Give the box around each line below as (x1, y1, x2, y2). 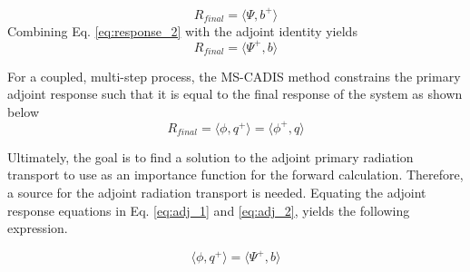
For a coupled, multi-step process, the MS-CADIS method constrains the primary (7, 66, 461, 85)
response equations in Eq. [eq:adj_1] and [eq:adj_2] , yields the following (7, 200, 410, 219)
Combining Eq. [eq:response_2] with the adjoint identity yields (7, 21, 357, 40)
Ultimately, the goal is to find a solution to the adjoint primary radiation (7, 147, 414, 166)
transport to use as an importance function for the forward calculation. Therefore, (7, 165, 464, 184)
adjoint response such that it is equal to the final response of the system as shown (7, 84, 463, 103)
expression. (7, 219, 68, 238)
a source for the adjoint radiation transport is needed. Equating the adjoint (7, 183, 426, 202)
